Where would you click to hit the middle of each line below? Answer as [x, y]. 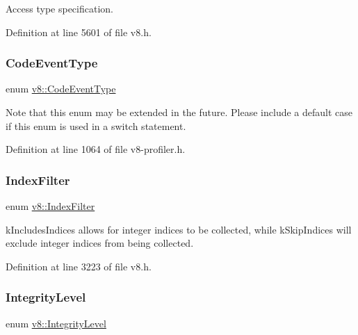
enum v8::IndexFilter [50, 206]
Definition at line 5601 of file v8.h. [79, 32]
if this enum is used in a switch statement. [96, 125]
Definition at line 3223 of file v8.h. [79, 266]
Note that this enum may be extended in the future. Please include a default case [179, 112]
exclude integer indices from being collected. [100, 243]
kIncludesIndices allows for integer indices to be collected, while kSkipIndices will [179, 229]
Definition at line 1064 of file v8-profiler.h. [96, 149]
